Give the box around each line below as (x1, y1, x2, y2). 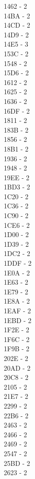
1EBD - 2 (4, 315, 32, 325)
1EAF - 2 (4, 306, 31, 315)
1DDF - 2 (4, 258, 32, 268)
